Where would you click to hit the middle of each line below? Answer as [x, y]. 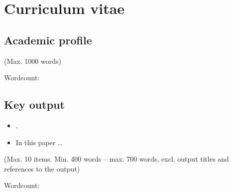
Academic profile [48, 40]
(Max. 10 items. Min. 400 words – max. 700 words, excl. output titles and [116, 159]
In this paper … [39, 142]
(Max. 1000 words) [33, 61]
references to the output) [42, 168]
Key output [34, 104]
